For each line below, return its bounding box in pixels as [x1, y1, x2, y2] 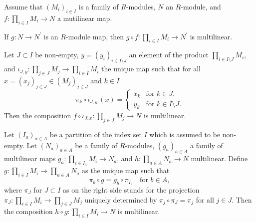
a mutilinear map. [57, 12, 112, 23]
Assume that [4, 1, 43, 11]
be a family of [75, 140, 118, 151]
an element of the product [129, 49, 209, 60]
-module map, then [65, 31, 124, 41]
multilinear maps [4, 153, 56, 164]
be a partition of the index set [49, 129, 142, 139]
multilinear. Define [191, 153, 248, 164]
